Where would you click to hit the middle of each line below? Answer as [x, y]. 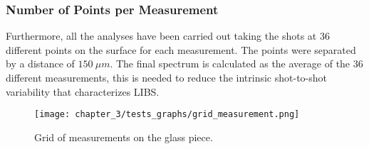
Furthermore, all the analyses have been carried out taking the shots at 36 [168, 36]
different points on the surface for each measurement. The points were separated [181, 49]
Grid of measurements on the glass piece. [124, 137]
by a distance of [40, 64]
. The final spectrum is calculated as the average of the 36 [237, 64]
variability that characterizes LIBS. [83, 91]
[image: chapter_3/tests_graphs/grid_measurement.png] [167, 115]
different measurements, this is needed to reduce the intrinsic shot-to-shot [166, 77]
